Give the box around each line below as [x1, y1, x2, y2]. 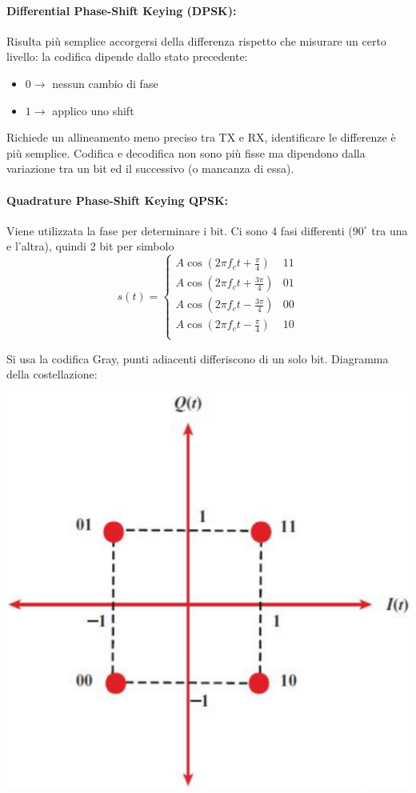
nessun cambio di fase [52, 74, 158, 91]
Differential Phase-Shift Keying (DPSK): [6, 2, 237, 18]
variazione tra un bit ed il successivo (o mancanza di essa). [6, 160, 294, 177]
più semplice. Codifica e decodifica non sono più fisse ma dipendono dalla [6, 144, 366, 161]
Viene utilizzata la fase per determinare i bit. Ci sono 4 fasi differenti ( [6, 222, 353, 238]
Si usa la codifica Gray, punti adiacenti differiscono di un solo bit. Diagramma [6, 350, 389, 366]
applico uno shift [52, 102, 134, 118]
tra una [371, 222, 408, 238]
